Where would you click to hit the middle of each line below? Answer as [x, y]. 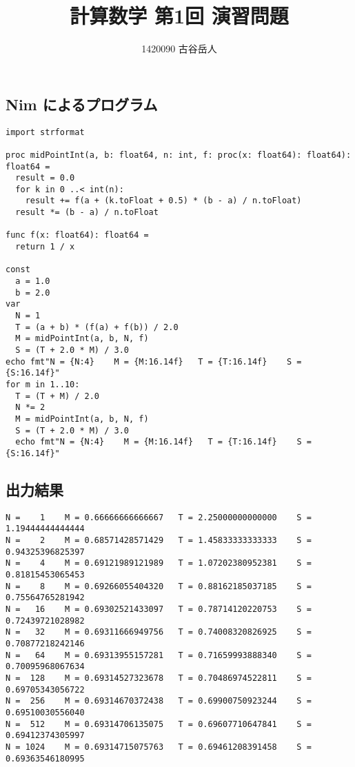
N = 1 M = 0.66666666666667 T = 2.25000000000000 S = [159, 517]
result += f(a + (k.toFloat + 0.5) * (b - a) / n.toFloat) [163, 201]
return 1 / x [45, 247]
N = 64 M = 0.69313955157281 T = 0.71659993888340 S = [159, 655]
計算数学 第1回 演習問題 [179, 16]
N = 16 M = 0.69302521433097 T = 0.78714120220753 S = [159, 610]
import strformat [45, 132]
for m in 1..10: [43, 384]
